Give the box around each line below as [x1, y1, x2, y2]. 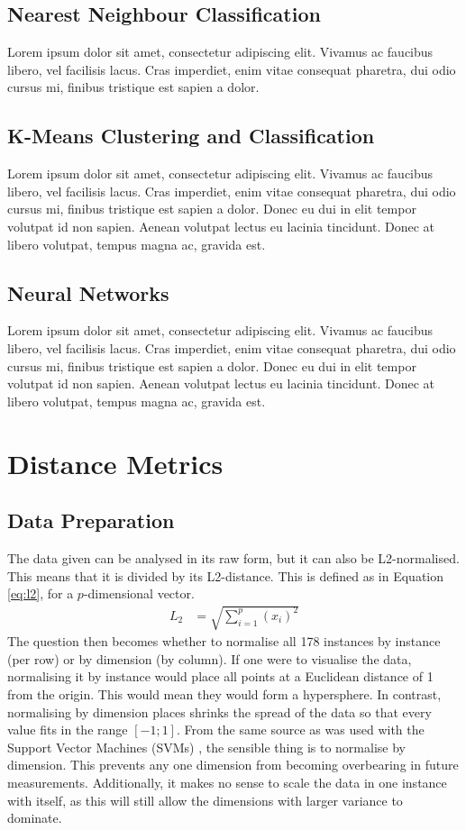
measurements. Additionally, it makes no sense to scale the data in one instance [7, 773, 447, 792]
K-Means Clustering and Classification [7, 122, 375, 150]
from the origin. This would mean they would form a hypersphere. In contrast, [7, 685, 442, 704]
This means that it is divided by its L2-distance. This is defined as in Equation [7, 566, 444, 585]
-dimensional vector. [83, 584, 195, 603]
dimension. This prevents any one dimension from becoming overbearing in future [7, 755, 459, 774]
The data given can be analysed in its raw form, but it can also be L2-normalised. [7, 548, 460, 567]
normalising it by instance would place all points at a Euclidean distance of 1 [7, 667, 434, 686]
